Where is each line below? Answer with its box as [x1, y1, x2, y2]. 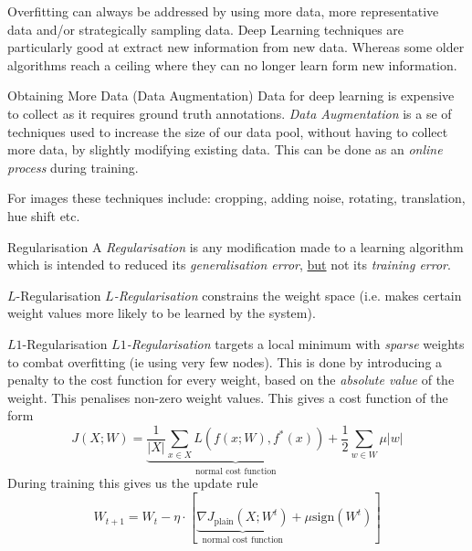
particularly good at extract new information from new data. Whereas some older [7, 37, 465, 57]
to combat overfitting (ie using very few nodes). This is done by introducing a [7, 352, 443, 371]
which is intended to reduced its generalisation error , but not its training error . [7, 255, 451, 274]
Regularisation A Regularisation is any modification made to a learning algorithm [7, 237, 464, 256]
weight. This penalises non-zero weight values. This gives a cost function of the [7, 387, 448, 407]
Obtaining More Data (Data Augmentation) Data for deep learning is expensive [7, 86, 455, 105]
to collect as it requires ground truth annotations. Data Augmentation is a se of [7, 103, 452, 122]
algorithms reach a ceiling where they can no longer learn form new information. [7, 55, 457, 74]
